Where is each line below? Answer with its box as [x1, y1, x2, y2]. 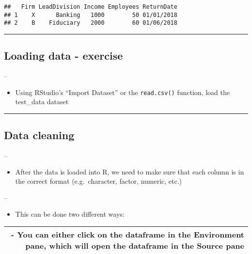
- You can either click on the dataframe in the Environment [11, 229, 244, 240]
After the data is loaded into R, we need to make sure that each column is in [15, 166, 244, 176]
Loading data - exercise [4, 48, 123, 63]
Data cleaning [4, 127, 75, 143]
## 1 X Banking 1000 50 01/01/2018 [4, 11, 177, 18]
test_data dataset [15, 96, 69, 107]
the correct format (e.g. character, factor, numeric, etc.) [15, 176, 182, 186]
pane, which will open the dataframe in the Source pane [25, 240, 244, 252]
